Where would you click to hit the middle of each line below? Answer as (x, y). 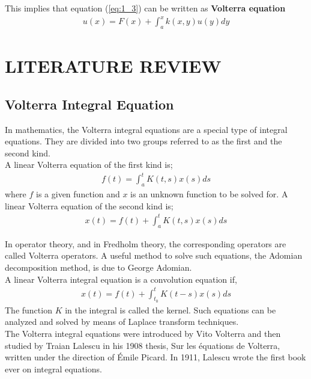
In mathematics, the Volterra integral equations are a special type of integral (146, 129)
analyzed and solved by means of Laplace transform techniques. (122, 322)
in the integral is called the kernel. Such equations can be (171, 310)
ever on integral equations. (53, 368)
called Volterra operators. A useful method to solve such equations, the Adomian (154, 255)
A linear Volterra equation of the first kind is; (89, 165)
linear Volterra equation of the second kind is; (89, 205)
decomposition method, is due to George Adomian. (98, 267)
